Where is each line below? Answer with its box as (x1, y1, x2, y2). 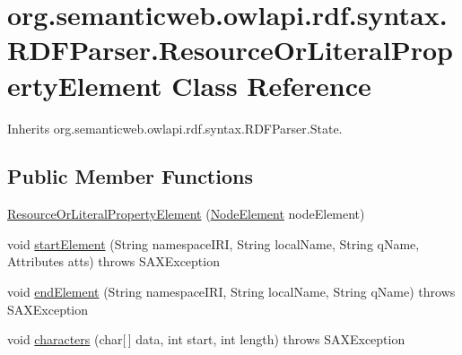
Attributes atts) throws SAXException (7, 252, 220, 271)
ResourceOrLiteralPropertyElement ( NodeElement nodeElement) (7, 204, 365, 223)
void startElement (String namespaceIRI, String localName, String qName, (7, 234, 420, 253)
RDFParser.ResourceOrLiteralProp (7, 31, 453, 68)
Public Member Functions (7, 162, 253, 190)
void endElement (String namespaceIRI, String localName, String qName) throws (7, 282, 456, 301)
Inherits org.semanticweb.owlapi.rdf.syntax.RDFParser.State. (7, 118, 343, 137)
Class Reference (171, 66, 371, 103)
